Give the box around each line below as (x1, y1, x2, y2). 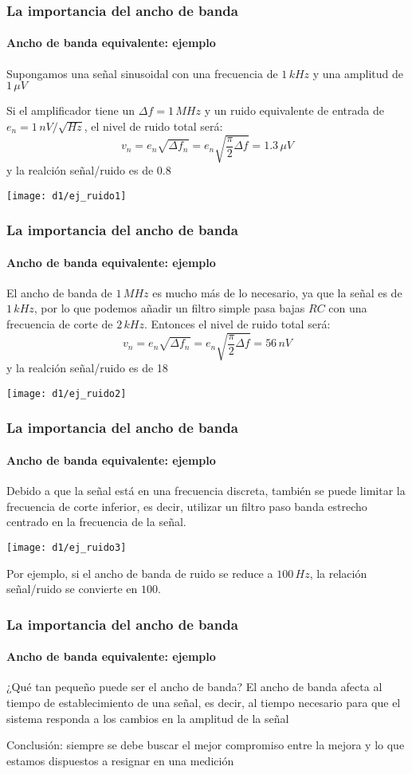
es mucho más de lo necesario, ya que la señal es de (152, 284, 402, 301)
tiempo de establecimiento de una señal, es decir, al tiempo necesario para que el (6, 693, 401, 710)
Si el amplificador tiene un (6, 102, 135, 119)
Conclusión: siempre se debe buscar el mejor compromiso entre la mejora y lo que (6, 737, 405, 753)
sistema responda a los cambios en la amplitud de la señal (6, 709, 289, 726)
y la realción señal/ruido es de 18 (6, 359, 168, 376)
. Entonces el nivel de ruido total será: (143, 316, 331, 332)
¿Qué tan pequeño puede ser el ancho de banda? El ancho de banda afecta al (6, 678, 383, 695)
